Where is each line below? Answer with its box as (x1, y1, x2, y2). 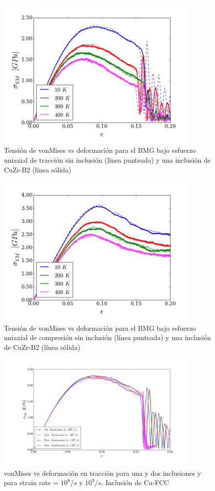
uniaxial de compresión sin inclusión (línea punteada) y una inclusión (4, 332, 211, 343)
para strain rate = (4, 477, 59, 488)
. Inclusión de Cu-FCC (101, 477, 169, 488)
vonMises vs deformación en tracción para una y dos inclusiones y (4, 467, 201, 478)
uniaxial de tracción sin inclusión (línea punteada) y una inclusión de (4, 155, 211, 165)
